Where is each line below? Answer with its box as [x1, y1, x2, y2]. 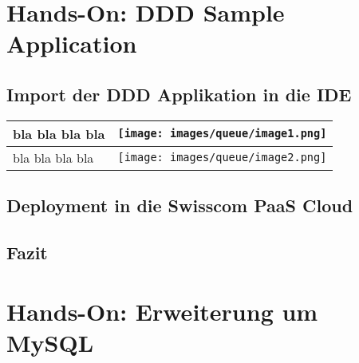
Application [6, 27, 137, 60]
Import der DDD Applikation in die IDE [6, 81, 352, 106]
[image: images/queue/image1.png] [117, 127, 327, 140]
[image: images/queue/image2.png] [117, 151, 327, 164]
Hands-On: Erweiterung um [6, 294, 318, 327]
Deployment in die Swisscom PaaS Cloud [6, 193, 353, 218]
